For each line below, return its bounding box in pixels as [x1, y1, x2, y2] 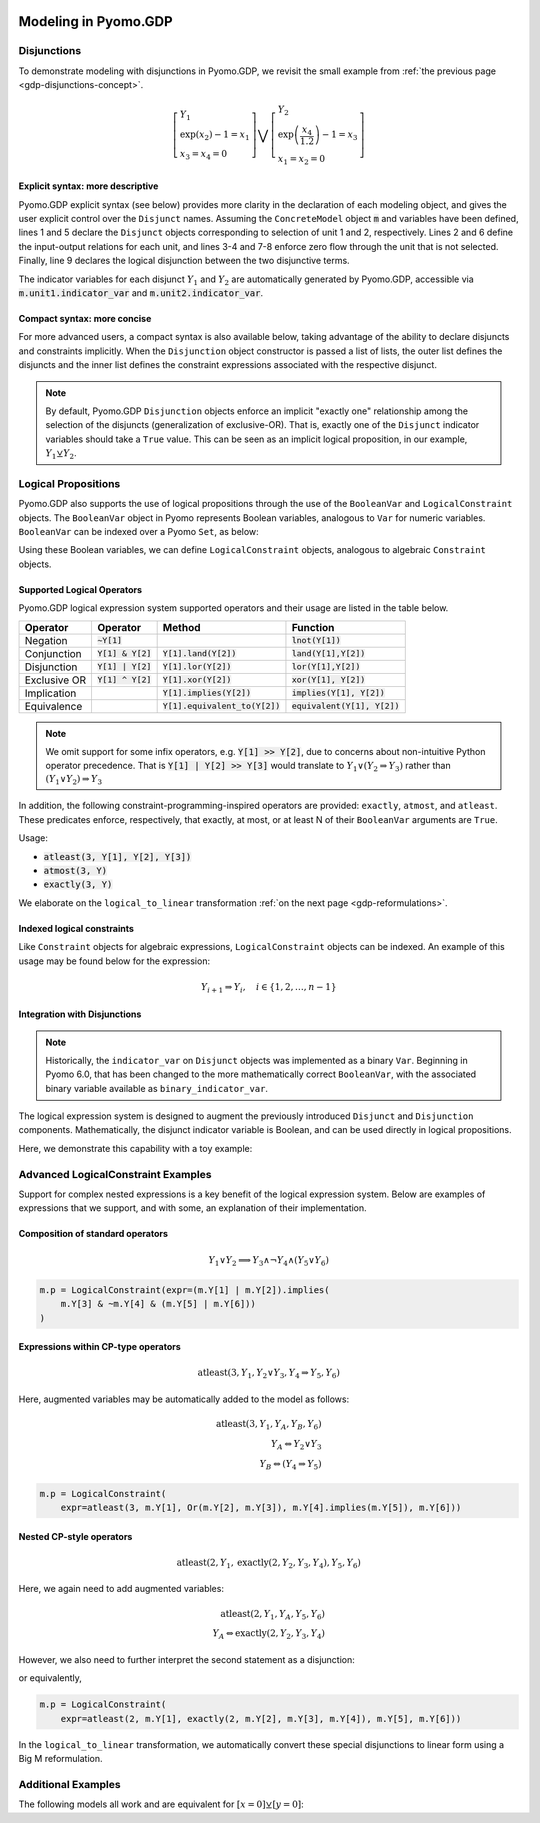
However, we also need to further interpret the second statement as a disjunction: [18, 1653, 355, 1665]
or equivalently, [18, 1672, 82, 1684]
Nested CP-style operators [18, 1530, 133, 1542]
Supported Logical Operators [18, 583, 143, 595]
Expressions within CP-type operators [18, 1341, 182, 1353]
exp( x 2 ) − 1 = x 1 [180, 128, 250, 142]
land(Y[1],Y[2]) [291, 648, 366, 659]
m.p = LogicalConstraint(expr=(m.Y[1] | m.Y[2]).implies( [39, 1284, 330, 1295]
